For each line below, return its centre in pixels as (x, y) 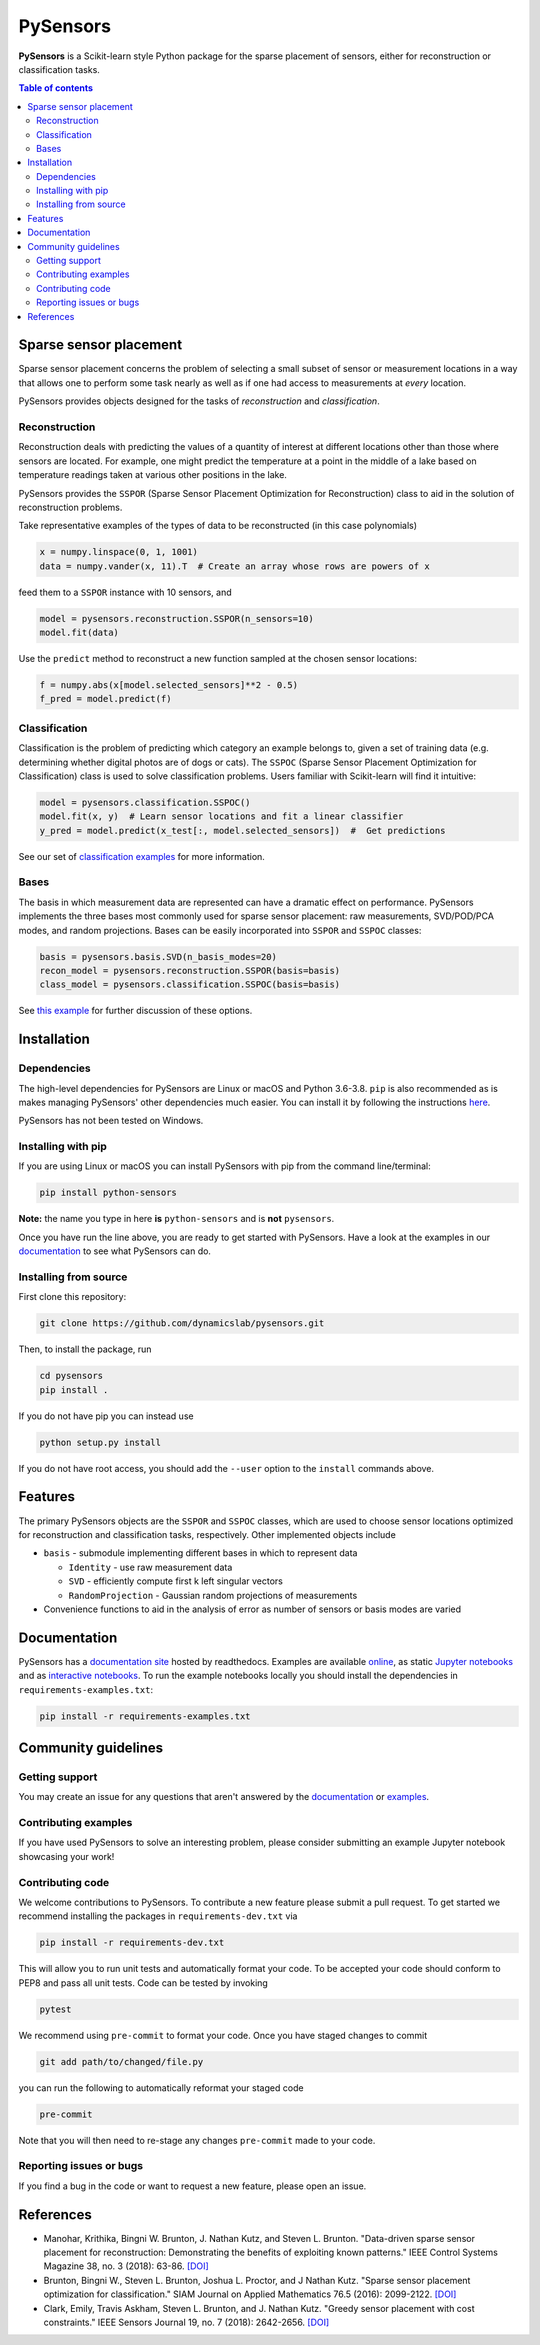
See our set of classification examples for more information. (141, 856)
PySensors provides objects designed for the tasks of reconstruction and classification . (199, 401)
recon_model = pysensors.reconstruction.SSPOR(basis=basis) (190, 971)
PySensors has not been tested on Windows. (111, 1121)
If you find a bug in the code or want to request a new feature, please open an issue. (192, 2186)
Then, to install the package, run (85, 1349)
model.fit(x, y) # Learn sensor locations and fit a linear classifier (221, 816)
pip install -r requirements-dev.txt (132, 1943)
